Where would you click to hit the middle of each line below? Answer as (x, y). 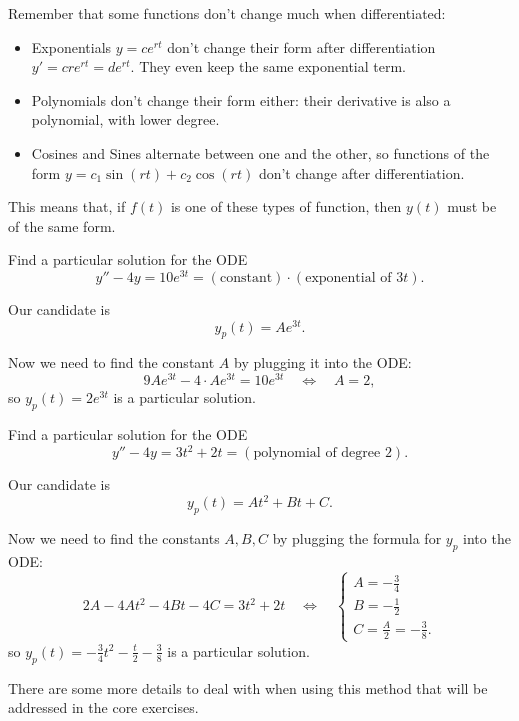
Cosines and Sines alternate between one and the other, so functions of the (260, 152)
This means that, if (67, 206)
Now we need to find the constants (114, 537)
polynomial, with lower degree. (125, 119)
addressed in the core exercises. (103, 707)
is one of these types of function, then (286, 206)
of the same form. (62, 225)
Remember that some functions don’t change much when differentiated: (227, 13)
